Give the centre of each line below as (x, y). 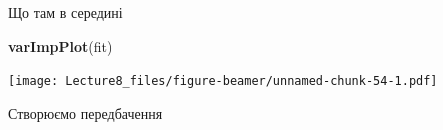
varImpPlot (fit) (60, 45)
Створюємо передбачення (85, 112)
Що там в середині (65, 12)
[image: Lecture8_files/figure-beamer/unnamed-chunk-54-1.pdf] (223, 81)
